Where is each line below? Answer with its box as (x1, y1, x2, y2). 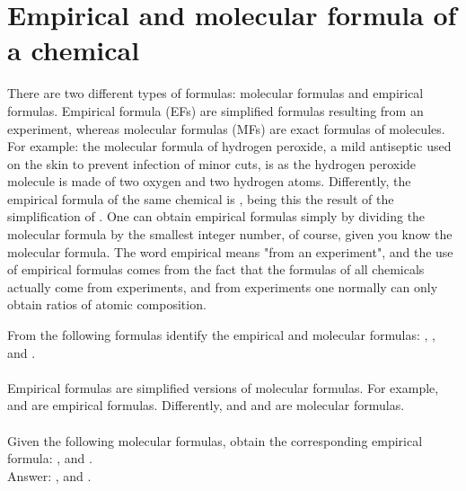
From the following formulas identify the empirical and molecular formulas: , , (7, 326, 435, 344)
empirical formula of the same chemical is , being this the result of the (7, 189, 394, 208)
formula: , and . (7, 449, 92, 468)
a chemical (7, 31, 140, 68)
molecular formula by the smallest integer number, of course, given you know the (7, 225, 453, 244)
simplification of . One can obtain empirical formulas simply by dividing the (7, 207, 426, 226)
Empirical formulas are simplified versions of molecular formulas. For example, (7, 378, 439, 397)
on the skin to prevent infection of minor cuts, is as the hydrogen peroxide (7, 154, 417, 173)
